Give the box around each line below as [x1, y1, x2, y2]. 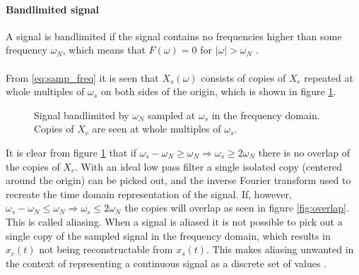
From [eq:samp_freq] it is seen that [6, 70, 159, 85]
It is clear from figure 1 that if [6, 145, 136, 159]
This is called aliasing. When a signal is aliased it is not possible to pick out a [6, 214, 343, 228]
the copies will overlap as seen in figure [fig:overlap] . [124, 200, 349, 215]
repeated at [304, 70, 353, 85]
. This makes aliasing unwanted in [206, 242, 354, 257]
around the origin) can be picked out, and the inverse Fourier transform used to [6, 173, 351, 188]
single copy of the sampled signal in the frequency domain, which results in [6, 228, 331, 243]
